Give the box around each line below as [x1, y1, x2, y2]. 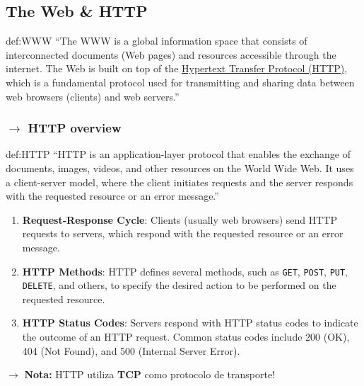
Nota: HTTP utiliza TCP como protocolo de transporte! [24, 367, 276, 382]
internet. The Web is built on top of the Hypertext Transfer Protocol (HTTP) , [6, 61, 348, 76]
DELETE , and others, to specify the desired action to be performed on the [22, 278, 336, 293]
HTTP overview [28, 119, 122, 137]
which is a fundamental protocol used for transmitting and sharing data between [6, 74, 355, 89]
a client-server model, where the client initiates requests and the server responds [6, 174, 353, 189]
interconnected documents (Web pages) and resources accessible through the [6, 47, 336, 62]
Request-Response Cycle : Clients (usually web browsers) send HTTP [22, 212, 337, 227]
